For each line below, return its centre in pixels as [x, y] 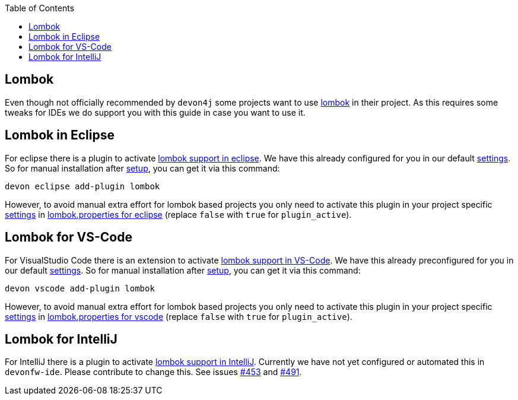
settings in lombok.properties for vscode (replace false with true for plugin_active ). [179, 316]
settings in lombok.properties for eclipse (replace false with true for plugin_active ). [178, 214]
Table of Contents [40, 8]
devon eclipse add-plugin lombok [82, 186]
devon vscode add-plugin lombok [80, 288]
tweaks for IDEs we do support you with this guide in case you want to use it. [155, 112]
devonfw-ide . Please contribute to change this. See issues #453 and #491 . [153, 372]
